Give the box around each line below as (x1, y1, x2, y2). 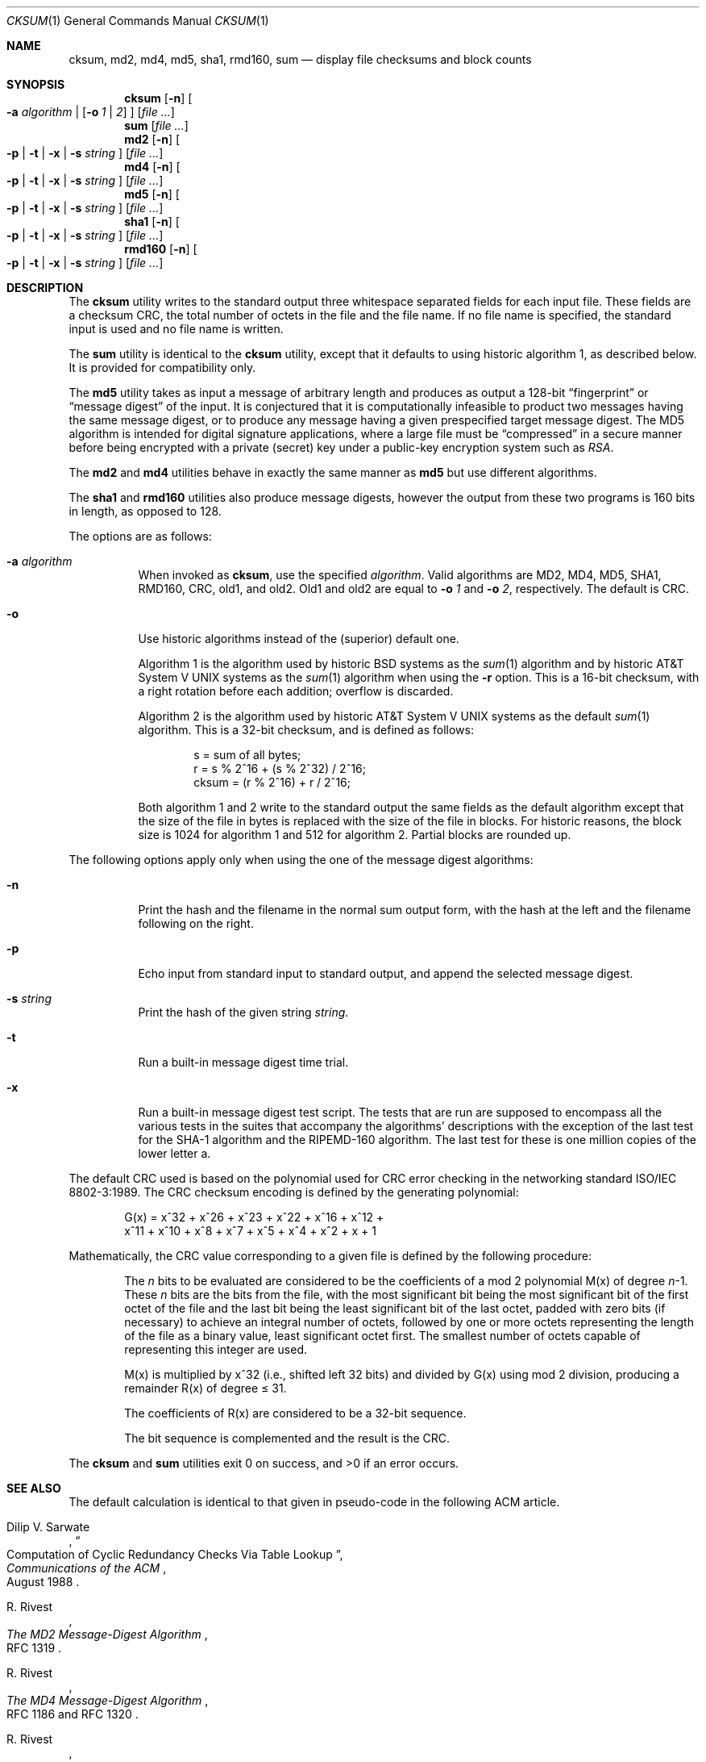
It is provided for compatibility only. (69, 361, 256, 374)
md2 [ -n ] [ (124, 132, 181, 146)
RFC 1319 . (6, 1641, 62, 1655)
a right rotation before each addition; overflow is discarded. (138, 684, 454, 698)
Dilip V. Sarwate (6, 1520, 90, 1534)
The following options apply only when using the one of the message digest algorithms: (69, 853, 534, 866)
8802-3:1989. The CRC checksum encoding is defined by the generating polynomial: (69, 1185, 519, 1199)
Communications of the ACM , (6, 1561, 167, 1575)
